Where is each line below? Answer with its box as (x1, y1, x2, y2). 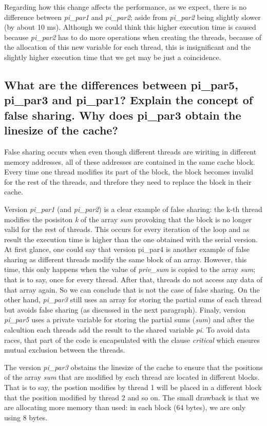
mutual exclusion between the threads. (4, 344, 125, 355)
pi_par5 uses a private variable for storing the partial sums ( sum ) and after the (4, 314, 254, 325)
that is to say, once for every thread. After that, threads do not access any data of (4, 274, 263, 285)
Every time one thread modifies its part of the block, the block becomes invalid (4, 166, 254, 177)
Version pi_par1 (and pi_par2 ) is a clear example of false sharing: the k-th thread (4, 203, 262, 214)
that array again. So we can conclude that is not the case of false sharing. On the (4, 284, 260, 295)
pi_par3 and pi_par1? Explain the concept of (4, 92, 253, 108)
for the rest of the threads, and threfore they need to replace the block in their (4, 176, 252, 187)
